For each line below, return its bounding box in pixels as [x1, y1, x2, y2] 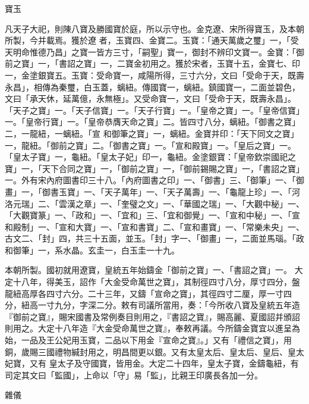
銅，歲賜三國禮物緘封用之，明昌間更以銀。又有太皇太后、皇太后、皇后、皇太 [5, 345, 304, 358]
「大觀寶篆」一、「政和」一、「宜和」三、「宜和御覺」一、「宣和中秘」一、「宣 [5, 209, 300, 221]
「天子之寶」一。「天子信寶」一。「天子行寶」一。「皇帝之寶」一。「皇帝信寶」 [5, 104, 304, 116]
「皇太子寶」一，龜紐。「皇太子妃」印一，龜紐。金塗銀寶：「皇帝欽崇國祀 [5, 151, 288, 163]
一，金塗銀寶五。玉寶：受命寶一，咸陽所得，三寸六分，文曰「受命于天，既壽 [5, 68, 304, 81]
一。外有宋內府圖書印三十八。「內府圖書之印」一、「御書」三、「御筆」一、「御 [5, 174, 304, 186]
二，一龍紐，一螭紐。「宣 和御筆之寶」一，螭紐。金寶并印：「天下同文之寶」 [5, 127, 299, 139]
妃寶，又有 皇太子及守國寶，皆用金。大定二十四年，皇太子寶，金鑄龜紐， [5, 357, 291, 369]
